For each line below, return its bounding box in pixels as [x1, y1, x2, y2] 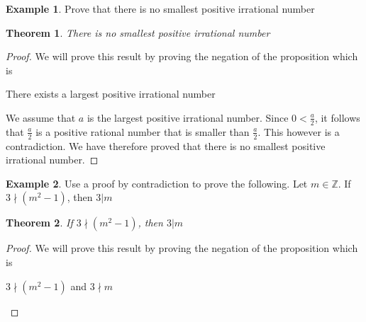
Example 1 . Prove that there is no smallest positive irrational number [6, 1, 315, 16]
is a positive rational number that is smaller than [35, 124, 250, 139]
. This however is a [257, 124, 340, 139]
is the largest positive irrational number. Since [87, 110, 289, 125]
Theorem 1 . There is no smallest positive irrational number [6, 25, 270, 40]
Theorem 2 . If [6, 215, 73, 230]
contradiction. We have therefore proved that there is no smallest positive [6, 138, 326, 153]
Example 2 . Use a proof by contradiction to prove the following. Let [6, 176, 308, 190]
